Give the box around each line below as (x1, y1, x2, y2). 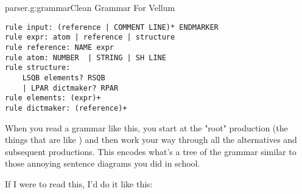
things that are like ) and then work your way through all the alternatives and (5, 133, 297, 146)
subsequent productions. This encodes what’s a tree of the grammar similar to (5, 145, 297, 158)
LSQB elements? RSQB (22, 73, 105, 82)
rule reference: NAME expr (5, 43, 114, 52)
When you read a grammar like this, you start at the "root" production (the (5, 121, 288, 134)
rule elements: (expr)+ (5, 94, 101, 103)
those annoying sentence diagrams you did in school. (5, 157, 200, 170)
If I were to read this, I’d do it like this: (5, 177, 153, 190)
